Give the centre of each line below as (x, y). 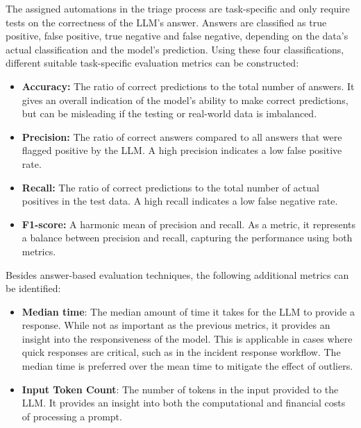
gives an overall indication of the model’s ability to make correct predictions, (185, 100)
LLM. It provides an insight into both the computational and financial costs (184, 403)
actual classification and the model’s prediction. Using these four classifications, (175, 49)
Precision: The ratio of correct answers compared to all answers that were (182, 136)
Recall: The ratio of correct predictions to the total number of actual (170, 187)
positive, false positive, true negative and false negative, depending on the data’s (177, 36)
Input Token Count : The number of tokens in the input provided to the (180, 389)
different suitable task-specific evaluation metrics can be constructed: (152, 63)
